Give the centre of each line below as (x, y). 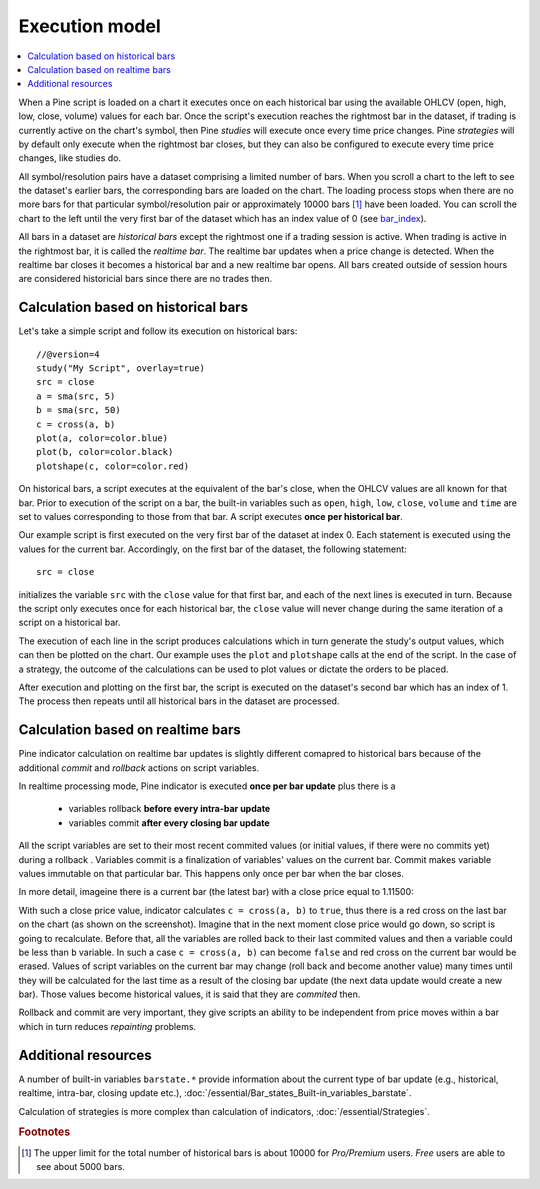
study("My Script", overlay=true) (120, 368)
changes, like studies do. (70, 158)
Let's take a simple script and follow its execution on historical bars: (158, 331)
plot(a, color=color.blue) (102, 438)
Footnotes (44, 1132)
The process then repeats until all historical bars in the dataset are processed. (179, 701)
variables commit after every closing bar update (169, 822)
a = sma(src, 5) (76, 396)
